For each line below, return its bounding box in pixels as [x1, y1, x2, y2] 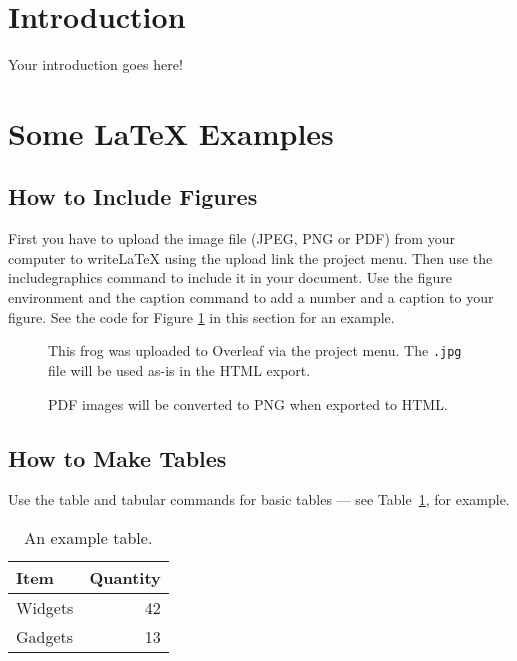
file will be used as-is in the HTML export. [48, 359, 311, 380]
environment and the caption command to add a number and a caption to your [8, 287, 494, 308]
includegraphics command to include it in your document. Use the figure [8, 267, 453, 288]
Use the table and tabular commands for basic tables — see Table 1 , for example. [8, 489, 510, 510]
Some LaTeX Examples [8, 112, 334, 153]
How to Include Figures [8, 181, 258, 212]
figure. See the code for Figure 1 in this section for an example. [8, 306, 395, 327]
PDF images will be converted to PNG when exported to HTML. [48, 393, 448, 414]
